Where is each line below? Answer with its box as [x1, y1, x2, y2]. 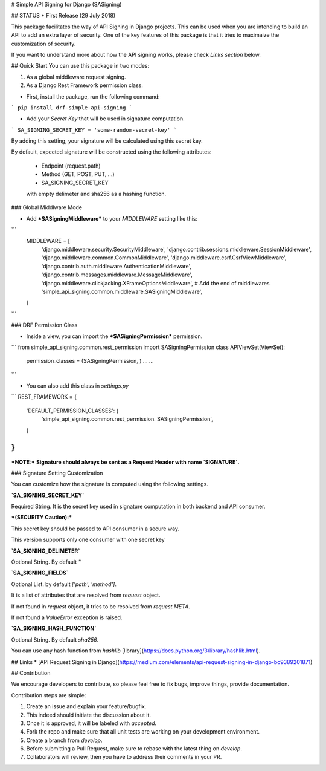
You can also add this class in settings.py [26, 382, 129, 389]
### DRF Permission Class [11, 321, 78, 329]
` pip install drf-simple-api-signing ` [11, 104, 133, 111]
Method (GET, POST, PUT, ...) [41, 171, 115, 178]
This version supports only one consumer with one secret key [11, 536, 165, 544]
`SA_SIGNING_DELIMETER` [11, 547, 80, 555]
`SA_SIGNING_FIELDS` [11, 569, 69, 577]
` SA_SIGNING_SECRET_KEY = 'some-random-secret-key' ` [11, 126, 177, 133]
